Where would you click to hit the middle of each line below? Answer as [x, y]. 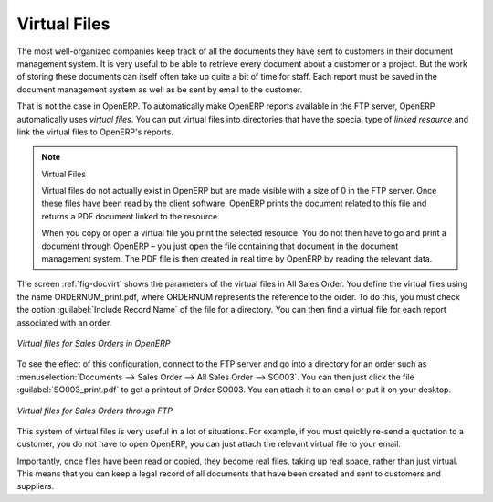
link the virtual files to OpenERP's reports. [95, 132]
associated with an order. [64, 322]
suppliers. [36, 486]
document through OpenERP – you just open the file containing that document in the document [220, 246]
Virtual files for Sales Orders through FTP [95, 411]
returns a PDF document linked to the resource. [131, 216]
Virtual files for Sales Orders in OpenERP [94, 343]
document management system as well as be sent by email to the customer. [160, 89]
